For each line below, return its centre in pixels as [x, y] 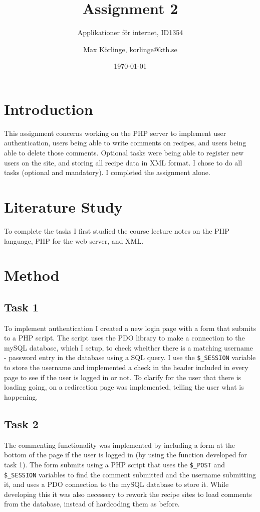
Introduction [49, 109]
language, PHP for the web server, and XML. [74, 240]
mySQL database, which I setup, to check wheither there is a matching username [128, 347]
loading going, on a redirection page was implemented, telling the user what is [124, 387]
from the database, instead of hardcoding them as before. [92, 504]
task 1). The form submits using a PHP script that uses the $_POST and [115, 464]
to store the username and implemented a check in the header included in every [126, 367]
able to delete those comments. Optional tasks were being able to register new [124, 153]
